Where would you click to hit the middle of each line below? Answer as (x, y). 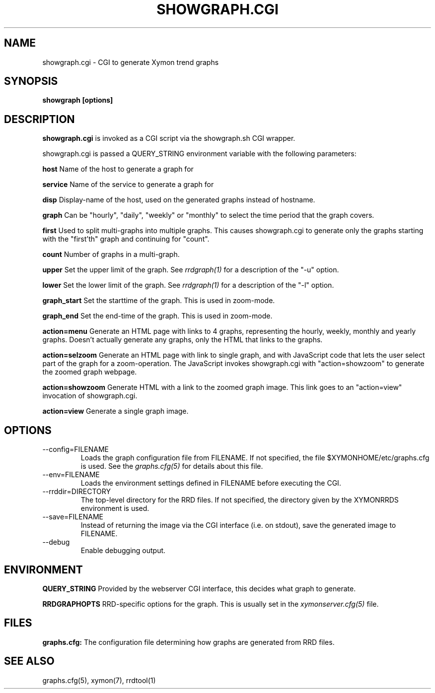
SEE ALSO (29, 661)
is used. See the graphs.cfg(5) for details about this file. (172, 466)
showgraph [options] (78, 100)
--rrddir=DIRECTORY (76, 492)
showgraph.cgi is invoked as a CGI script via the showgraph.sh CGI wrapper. (169, 138)
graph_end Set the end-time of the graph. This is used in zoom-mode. (157, 316)
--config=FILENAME (75, 449)
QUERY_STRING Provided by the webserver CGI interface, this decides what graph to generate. (199, 588)
